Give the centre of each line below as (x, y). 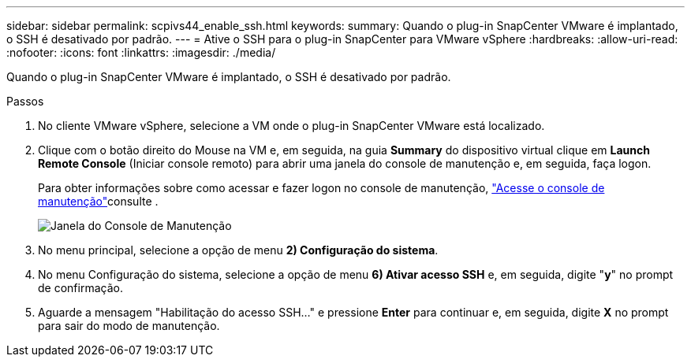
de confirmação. (80, 288)
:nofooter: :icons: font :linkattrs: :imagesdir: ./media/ (141, 52)
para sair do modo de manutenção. (129, 326)
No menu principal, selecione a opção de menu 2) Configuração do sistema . (238, 250)
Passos (25, 101)
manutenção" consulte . (98, 201)
